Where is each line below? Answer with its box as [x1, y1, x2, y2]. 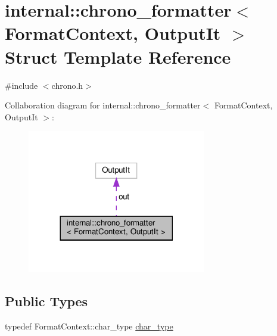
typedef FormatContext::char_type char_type [5, 320, 173, 332]
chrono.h [51, 79, 83, 91]
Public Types [5, 292, 88, 310]
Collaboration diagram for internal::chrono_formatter [5, 99, 201, 111]
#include [5, 79, 38, 91]
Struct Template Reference [5, 44, 231, 69]
